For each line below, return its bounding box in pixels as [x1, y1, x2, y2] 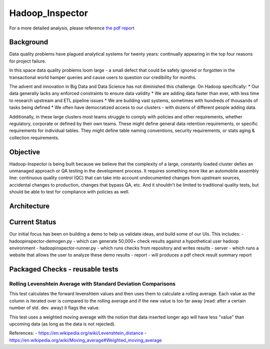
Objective [9, 147, 40, 156]
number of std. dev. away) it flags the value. [9, 305, 100, 311]
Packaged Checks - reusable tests [9, 265, 118, 273]
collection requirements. [9, 134, 59, 140]
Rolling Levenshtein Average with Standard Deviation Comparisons [9, 280, 176, 287]
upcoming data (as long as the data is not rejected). [9, 321, 116, 327]
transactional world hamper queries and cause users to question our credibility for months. [9, 74, 197, 80]
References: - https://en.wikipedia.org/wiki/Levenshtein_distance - [9, 330, 147, 336]
